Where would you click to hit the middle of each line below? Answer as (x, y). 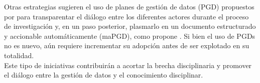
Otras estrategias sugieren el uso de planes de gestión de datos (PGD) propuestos (129, 6)
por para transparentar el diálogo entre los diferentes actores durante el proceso (126, 16)
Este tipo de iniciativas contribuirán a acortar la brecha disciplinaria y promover (128, 65)
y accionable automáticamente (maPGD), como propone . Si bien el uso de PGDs (130, 36)
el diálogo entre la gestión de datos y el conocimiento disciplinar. (104, 75)
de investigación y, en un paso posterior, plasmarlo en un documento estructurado (130, 26)
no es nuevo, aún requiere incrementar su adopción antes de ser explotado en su (127, 45)
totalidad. (19, 55)
